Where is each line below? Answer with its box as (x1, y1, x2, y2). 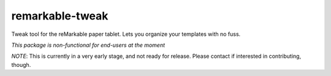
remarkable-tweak (11, 9, 108, 22)
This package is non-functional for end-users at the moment (11, 41, 165, 49)
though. (11, 61, 31, 68)
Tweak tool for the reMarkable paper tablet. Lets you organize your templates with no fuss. (11, 30, 241, 38)
